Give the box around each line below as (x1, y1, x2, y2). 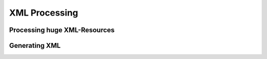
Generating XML (9, 41, 61, 50)
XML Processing (9, 7, 79, 18)
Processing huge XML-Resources (9, 26, 115, 34)
